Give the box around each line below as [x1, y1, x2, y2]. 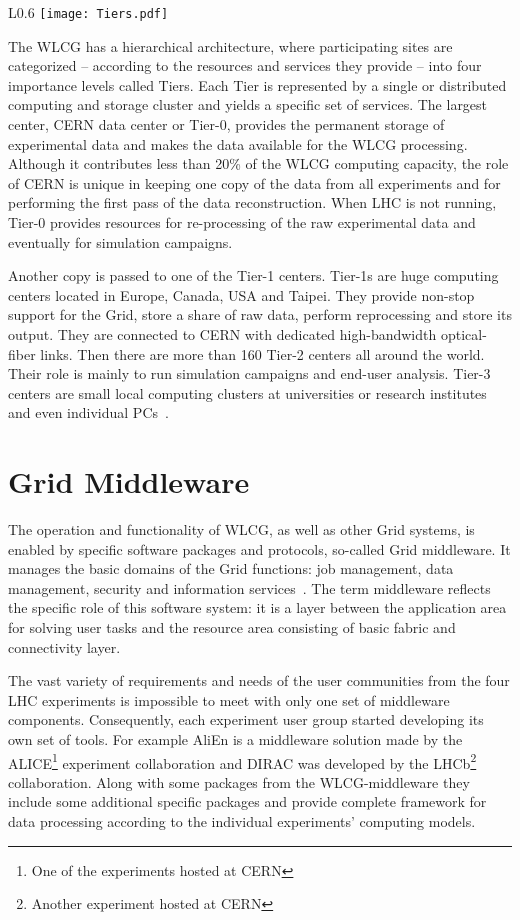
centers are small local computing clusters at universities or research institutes [8, 382, 487, 403]
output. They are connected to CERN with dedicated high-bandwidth [8, 323, 437, 344]
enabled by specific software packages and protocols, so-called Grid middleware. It [8, 538, 511, 559]
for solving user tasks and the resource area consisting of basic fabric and [8, 617, 456, 638]
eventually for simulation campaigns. [8, 231, 233, 252]
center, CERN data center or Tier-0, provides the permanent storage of [8, 114, 445, 135]
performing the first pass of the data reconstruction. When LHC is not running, [8, 192, 497, 213]
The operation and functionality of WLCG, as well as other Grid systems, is [8, 519, 475, 540]
